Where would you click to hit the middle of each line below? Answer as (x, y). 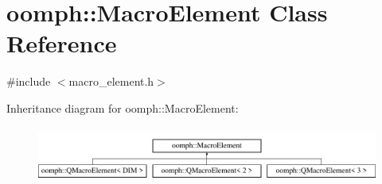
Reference (62, 43)
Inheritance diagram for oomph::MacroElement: (123, 107)
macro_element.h (111, 81)
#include (29, 81)
